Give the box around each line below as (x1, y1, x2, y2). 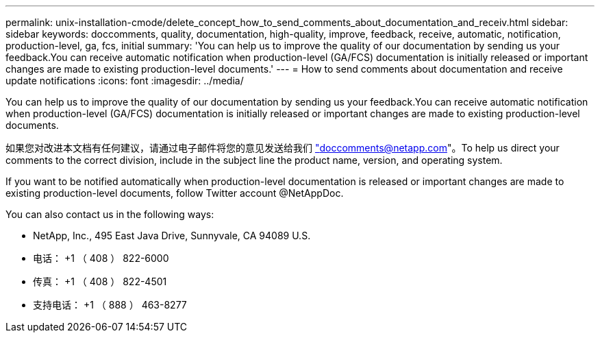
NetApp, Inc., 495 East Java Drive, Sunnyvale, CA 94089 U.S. (33, 230, 311, 241)
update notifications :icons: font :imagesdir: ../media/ (5, 75, 244, 86)
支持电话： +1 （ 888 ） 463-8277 (33, 299, 187, 311)
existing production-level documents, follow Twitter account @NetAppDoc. (5, 187, 344, 199)
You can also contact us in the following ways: (5, 208, 214, 220)
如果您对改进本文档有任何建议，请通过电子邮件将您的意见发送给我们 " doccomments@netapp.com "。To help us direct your (5, 142, 560, 154)
